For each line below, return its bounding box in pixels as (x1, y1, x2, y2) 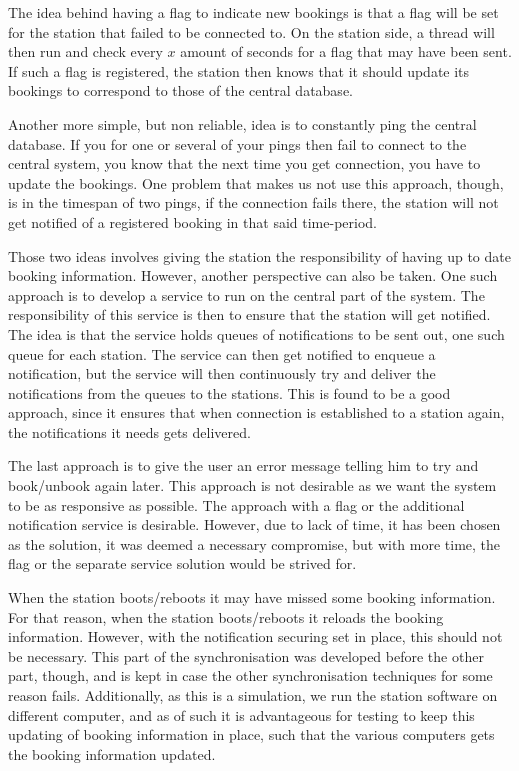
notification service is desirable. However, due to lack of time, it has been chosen (8, 514, 501, 535)
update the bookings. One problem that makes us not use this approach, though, (8, 172, 504, 193)
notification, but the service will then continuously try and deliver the (8, 363, 436, 384)
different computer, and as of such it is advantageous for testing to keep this (8, 704, 475, 725)
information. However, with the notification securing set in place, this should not (8, 626, 503, 647)
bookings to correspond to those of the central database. (8, 80, 353, 101)
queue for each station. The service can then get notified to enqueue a (8, 343, 436, 364)
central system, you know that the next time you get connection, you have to (8, 153, 481, 174)
